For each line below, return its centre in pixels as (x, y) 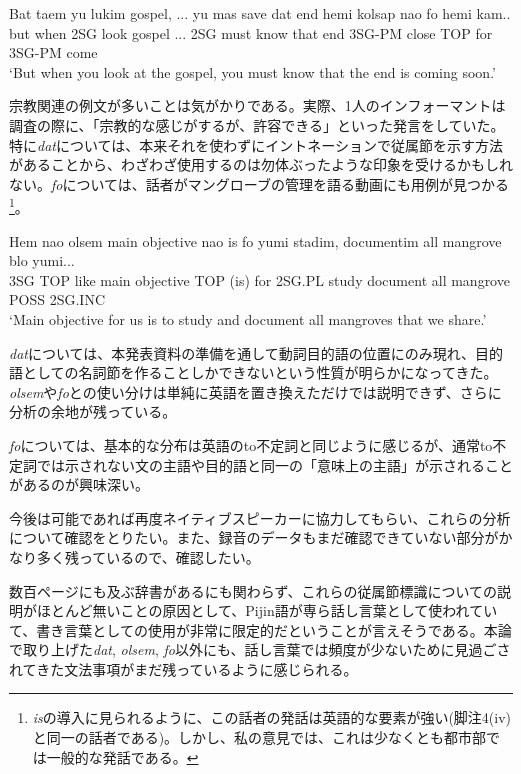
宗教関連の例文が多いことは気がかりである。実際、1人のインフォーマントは (257, 105)
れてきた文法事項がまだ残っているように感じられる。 (183, 668)
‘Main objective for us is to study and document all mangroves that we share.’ (248, 318)
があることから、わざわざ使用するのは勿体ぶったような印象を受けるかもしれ (261, 164)
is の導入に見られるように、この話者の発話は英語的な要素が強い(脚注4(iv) (272, 717)
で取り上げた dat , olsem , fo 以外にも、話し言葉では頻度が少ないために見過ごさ (260, 649)
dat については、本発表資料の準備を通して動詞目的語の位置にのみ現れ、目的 (256, 352)
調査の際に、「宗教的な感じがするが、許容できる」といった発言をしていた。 (257, 124)
